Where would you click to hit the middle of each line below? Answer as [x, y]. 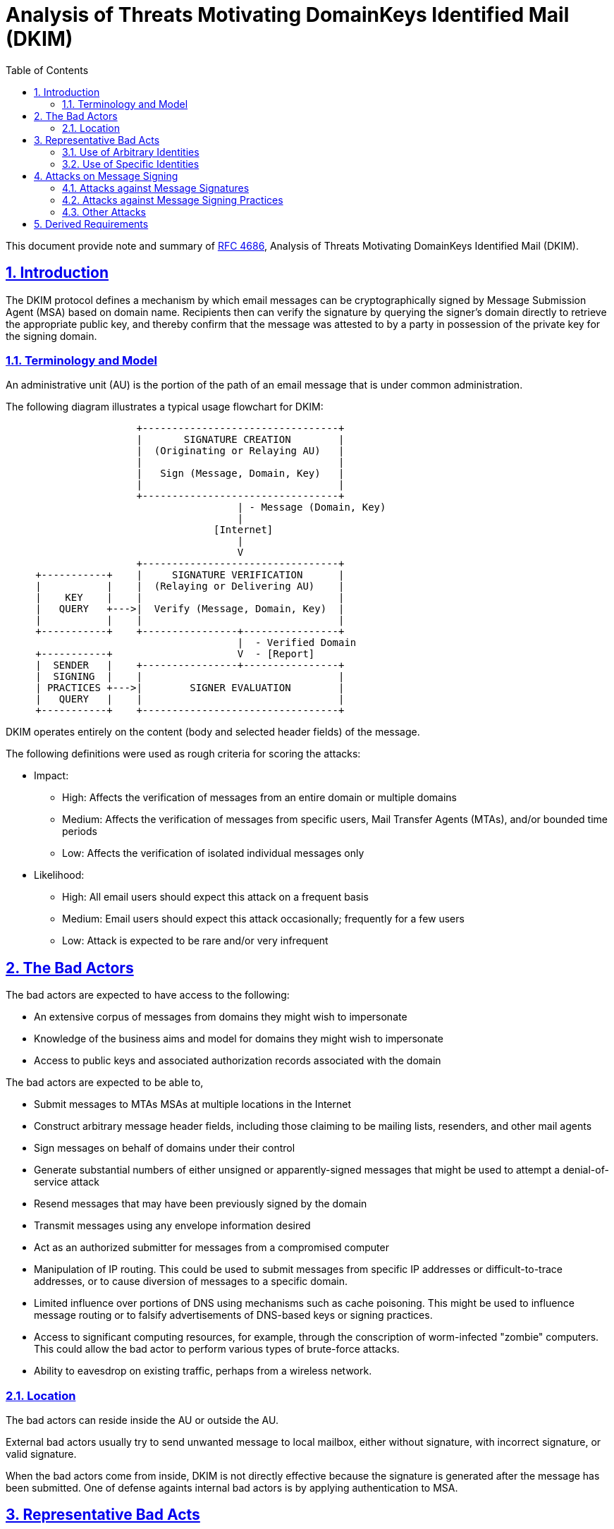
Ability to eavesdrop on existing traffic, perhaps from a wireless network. [203, 1371]
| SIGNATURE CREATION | [240, 440]
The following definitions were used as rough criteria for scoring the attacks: [183, 754]
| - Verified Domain [297, 643]
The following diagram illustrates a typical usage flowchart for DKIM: [165, 407]
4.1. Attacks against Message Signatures [156, 188]
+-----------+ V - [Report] [175, 654]
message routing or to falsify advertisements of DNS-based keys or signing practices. [233, 1315]
